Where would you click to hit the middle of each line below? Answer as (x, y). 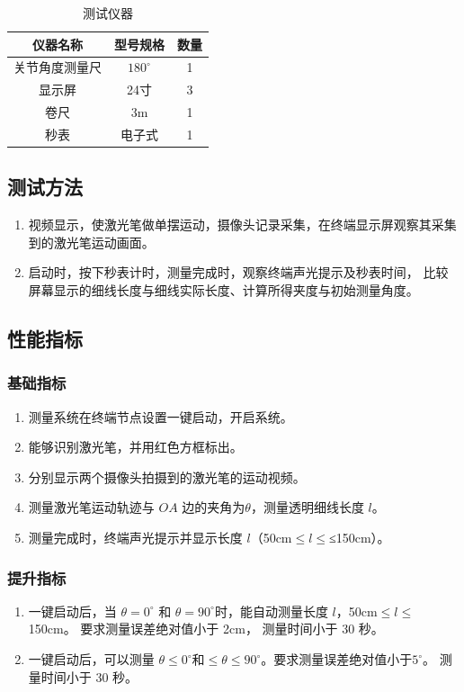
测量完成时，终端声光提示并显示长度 (135, 538)
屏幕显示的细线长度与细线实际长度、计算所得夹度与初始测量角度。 (223, 290)
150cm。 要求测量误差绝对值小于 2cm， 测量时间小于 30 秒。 (206, 629)
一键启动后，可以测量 (91, 659)
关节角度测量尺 (58, 67)
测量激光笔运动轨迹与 (91, 507)
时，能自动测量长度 (271, 611)
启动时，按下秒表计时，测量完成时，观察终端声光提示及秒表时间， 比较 (238, 272)
